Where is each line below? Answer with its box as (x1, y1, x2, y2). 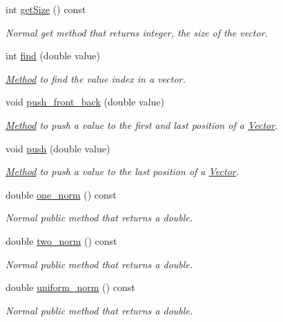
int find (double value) (6, 48, 100, 63)
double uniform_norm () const (6, 280, 135, 294)
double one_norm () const (6, 187, 117, 201)
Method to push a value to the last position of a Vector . (6, 164, 240, 179)
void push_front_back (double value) (6, 94, 165, 109)
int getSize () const (6, 2, 86, 16)
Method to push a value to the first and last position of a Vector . (6, 117, 278, 132)
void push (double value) (6, 141, 110, 155)
